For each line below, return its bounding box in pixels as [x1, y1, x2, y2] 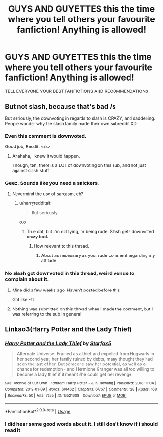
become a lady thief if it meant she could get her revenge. [16, 371, 133, 378]
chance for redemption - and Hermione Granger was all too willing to [16, 366, 155, 372]
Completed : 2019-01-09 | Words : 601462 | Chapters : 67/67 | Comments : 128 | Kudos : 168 [5, 387, 157, 392]
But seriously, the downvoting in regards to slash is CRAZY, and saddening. [5, 115, 156, 121]
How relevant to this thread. [33, 243, 90, 249]
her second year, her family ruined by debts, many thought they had [16, 356, 153, 362]
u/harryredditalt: [19, 200, 52, 206]
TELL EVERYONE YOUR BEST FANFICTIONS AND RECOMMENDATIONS [5, 88, 148, 94]
